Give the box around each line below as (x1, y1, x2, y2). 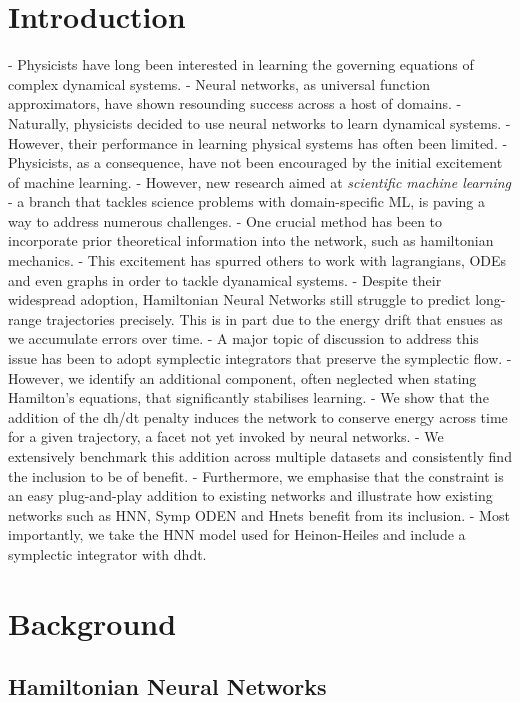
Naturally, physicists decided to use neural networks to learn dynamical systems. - (8, 112, 511, 133)
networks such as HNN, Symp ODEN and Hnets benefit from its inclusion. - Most (8, 504, 510, 525)
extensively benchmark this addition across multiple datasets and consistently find (8, 446, 512, 466)
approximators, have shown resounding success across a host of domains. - (8, 93, 462, 114)
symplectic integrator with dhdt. (8, 543, 207, 564)
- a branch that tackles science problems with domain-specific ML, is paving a (8, 191, 486, 212)
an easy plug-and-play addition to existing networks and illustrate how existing (8, 485, 493, 506)
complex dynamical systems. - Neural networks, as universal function (8, 73, 431, 94)
